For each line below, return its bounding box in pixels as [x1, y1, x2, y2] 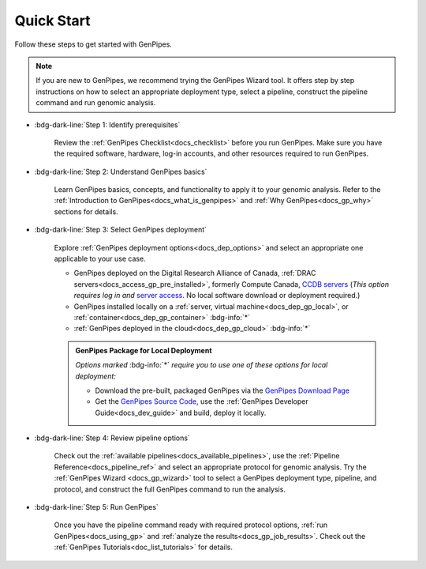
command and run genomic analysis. [35, 98, 156, 107]
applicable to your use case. [54, 254, 146, 264]
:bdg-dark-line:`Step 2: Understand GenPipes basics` [34, 167, 207, 176]
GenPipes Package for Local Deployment [75, 345, 212, 355]
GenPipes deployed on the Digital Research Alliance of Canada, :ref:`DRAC [73, 269, 316, 278]
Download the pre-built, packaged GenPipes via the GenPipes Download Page [95, 386, 350, 395]
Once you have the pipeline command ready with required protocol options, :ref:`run [54, 520, 328, 529]
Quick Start [14, 12, 91, 29]
